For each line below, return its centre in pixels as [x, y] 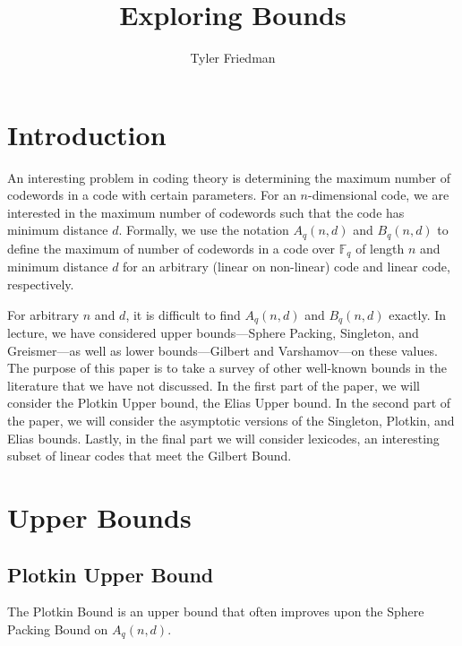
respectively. [41, 284]
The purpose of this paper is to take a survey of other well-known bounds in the [227, 368]
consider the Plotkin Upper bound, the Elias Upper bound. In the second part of [229, 403]
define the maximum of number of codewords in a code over [171, 248]
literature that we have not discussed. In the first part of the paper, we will [214, 385]
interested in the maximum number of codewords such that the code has [206, 212]
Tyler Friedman [233, 58]
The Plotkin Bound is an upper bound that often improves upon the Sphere [216, 612]
